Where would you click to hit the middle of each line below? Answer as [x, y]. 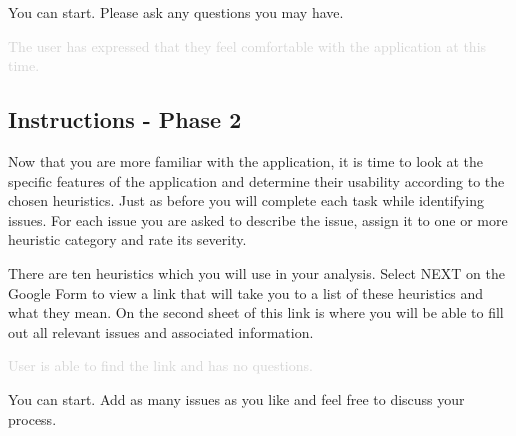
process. [32, 418]
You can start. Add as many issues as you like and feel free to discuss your [236, 398]
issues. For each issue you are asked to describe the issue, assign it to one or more [258, 219]
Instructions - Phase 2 [125, 119]
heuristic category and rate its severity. [127, 239]
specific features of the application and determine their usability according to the [256, 180]
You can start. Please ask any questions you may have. [176, 12]
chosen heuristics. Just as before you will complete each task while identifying [246, 200]
